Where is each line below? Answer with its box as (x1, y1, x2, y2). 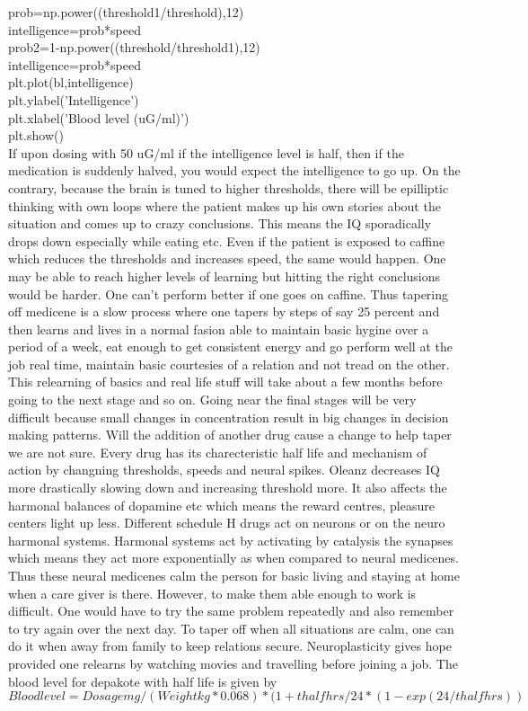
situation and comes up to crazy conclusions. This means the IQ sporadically (8, 214, 432, 233)
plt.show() (8, 126, 64, 145)
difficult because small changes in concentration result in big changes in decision (8, 407, 449, 426)
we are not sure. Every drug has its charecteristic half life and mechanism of (8, 442, 427, 461)
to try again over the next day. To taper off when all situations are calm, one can (8, 618, 454, 637)
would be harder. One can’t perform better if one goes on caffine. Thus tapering (8, 284, 449, 303)
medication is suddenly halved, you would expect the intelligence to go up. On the (8, 161, 461, 180)
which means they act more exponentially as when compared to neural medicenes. (8, 548, 459, 567)
